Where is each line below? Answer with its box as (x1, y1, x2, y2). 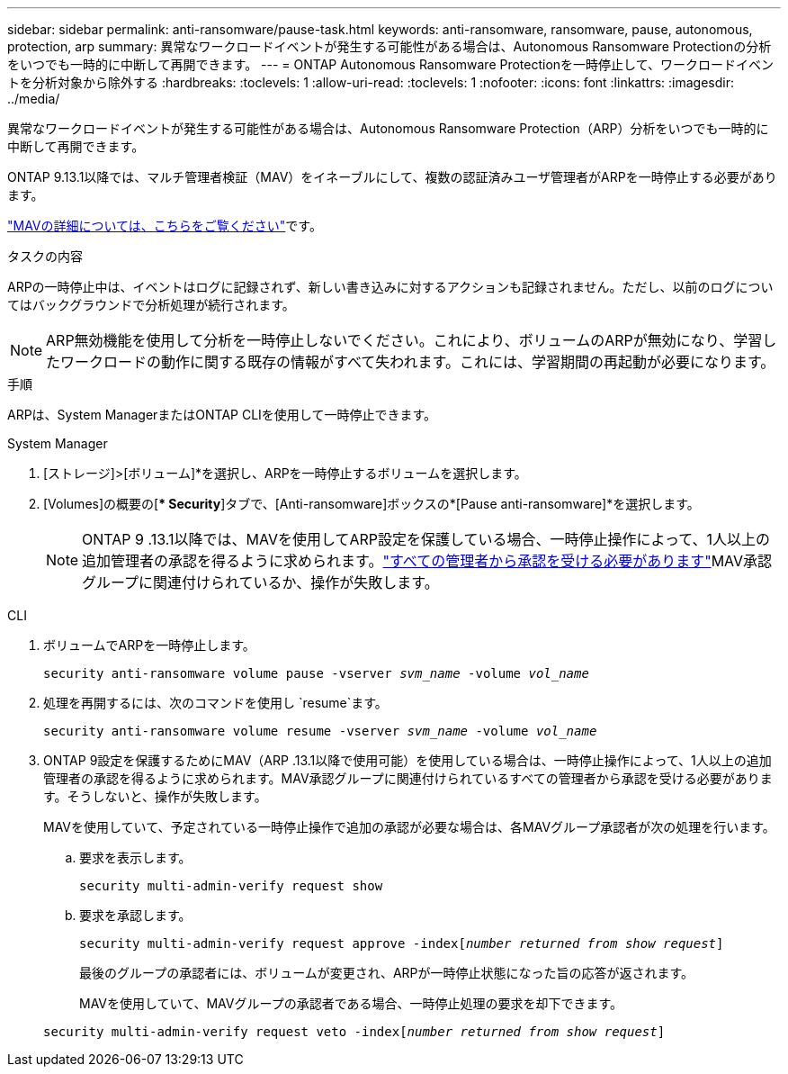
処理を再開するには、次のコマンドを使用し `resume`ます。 (43, 695, 388, 710)
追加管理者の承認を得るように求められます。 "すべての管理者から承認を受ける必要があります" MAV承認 (82, 552, 773, 570)
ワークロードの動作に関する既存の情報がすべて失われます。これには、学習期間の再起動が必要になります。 (60, 353, 775, 371)
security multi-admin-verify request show (79, 879, 383, 893)
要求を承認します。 (79, 907, 192, 923)
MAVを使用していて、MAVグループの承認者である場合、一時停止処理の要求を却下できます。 (79, 996, 623, 1011)
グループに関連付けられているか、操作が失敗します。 (82, 573, 439, 591)
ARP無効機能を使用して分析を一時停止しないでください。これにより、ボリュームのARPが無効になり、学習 (46, 331, 763, 349)
